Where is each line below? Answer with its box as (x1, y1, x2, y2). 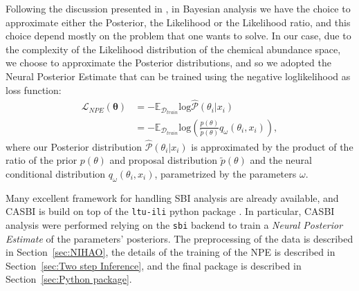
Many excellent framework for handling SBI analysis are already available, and (6, 190, 339, 205)
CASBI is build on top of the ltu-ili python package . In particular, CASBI (6, 204, 335, 218)
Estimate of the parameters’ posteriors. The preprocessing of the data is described (6, 231, 353, 245)
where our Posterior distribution (6, 139, 142, 153)
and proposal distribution (109, 153, 218, 167)
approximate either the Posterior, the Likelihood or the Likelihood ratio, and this (6, 15, 351, 29)
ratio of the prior (6, 153, 77, 167)
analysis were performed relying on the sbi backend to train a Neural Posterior (6, 217, 343, 232)
